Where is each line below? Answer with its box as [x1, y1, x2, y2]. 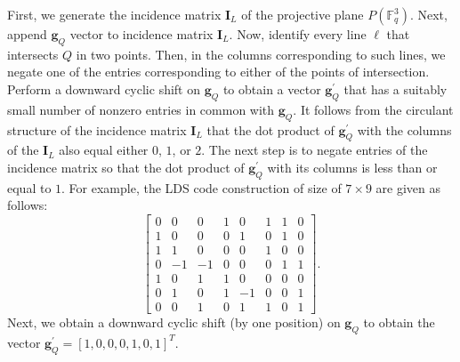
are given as [375, 178, 441, 197]
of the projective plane [241, 5, 364, 23]
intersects [7, 44, 59, 63]
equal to [7, 178, 52, 197]
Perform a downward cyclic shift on [7, 79, 200, 98]
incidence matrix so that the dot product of [7, 157, 245, 176]
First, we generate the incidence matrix [7, 5, 222, 23]
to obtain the [363, 313, 435, 332]
